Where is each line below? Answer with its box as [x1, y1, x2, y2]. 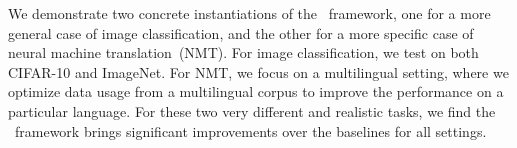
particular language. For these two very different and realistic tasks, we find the [8, 100, 496, 121]
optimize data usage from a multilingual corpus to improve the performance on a [8, 81, 504, 102]
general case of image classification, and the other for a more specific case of [8, 22, 474, 43]
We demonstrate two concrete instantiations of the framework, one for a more [8, 3, 491, 23]
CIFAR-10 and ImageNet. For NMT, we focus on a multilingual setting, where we [8, 61, 509, 82]
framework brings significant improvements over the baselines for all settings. [14, 120, 487, 141]
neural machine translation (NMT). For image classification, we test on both [8, 42, 479, 63]
